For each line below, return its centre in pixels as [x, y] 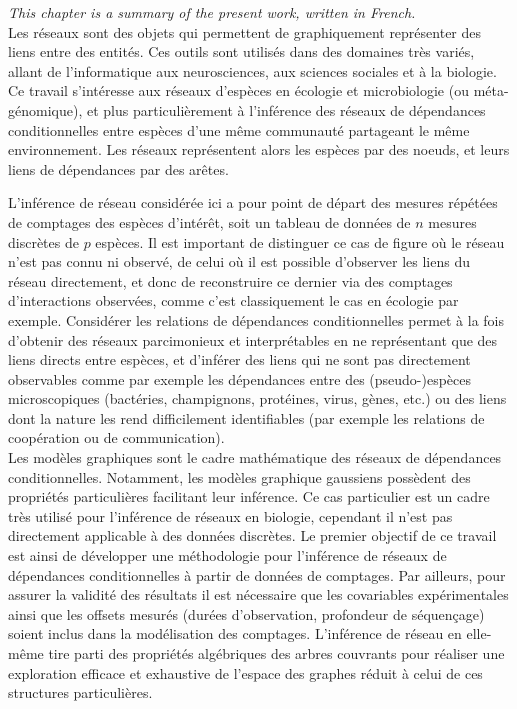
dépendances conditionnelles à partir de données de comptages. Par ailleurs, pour [257, 574]
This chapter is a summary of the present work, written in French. [212, 12]
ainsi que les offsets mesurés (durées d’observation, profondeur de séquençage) [246, 613]
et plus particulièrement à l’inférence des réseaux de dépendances [286, 109]
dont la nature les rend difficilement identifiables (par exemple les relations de [246, 417]
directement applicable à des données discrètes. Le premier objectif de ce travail [252, 535]
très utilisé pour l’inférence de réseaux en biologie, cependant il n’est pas [230, 515]
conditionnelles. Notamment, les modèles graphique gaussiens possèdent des [239, 476]
